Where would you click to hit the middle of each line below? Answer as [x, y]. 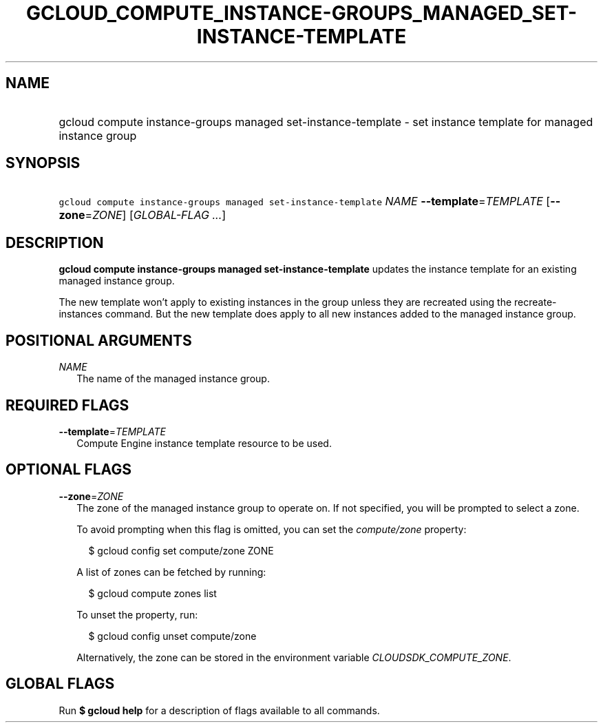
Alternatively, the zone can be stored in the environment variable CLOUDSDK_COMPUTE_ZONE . [294, 657]
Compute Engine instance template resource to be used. [204, 443]
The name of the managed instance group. [173, 379]
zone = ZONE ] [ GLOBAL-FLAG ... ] [142, 215]
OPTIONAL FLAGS [68, 470]
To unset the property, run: [137, 614]
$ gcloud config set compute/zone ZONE [181, 550]
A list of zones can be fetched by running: [171, 572]
